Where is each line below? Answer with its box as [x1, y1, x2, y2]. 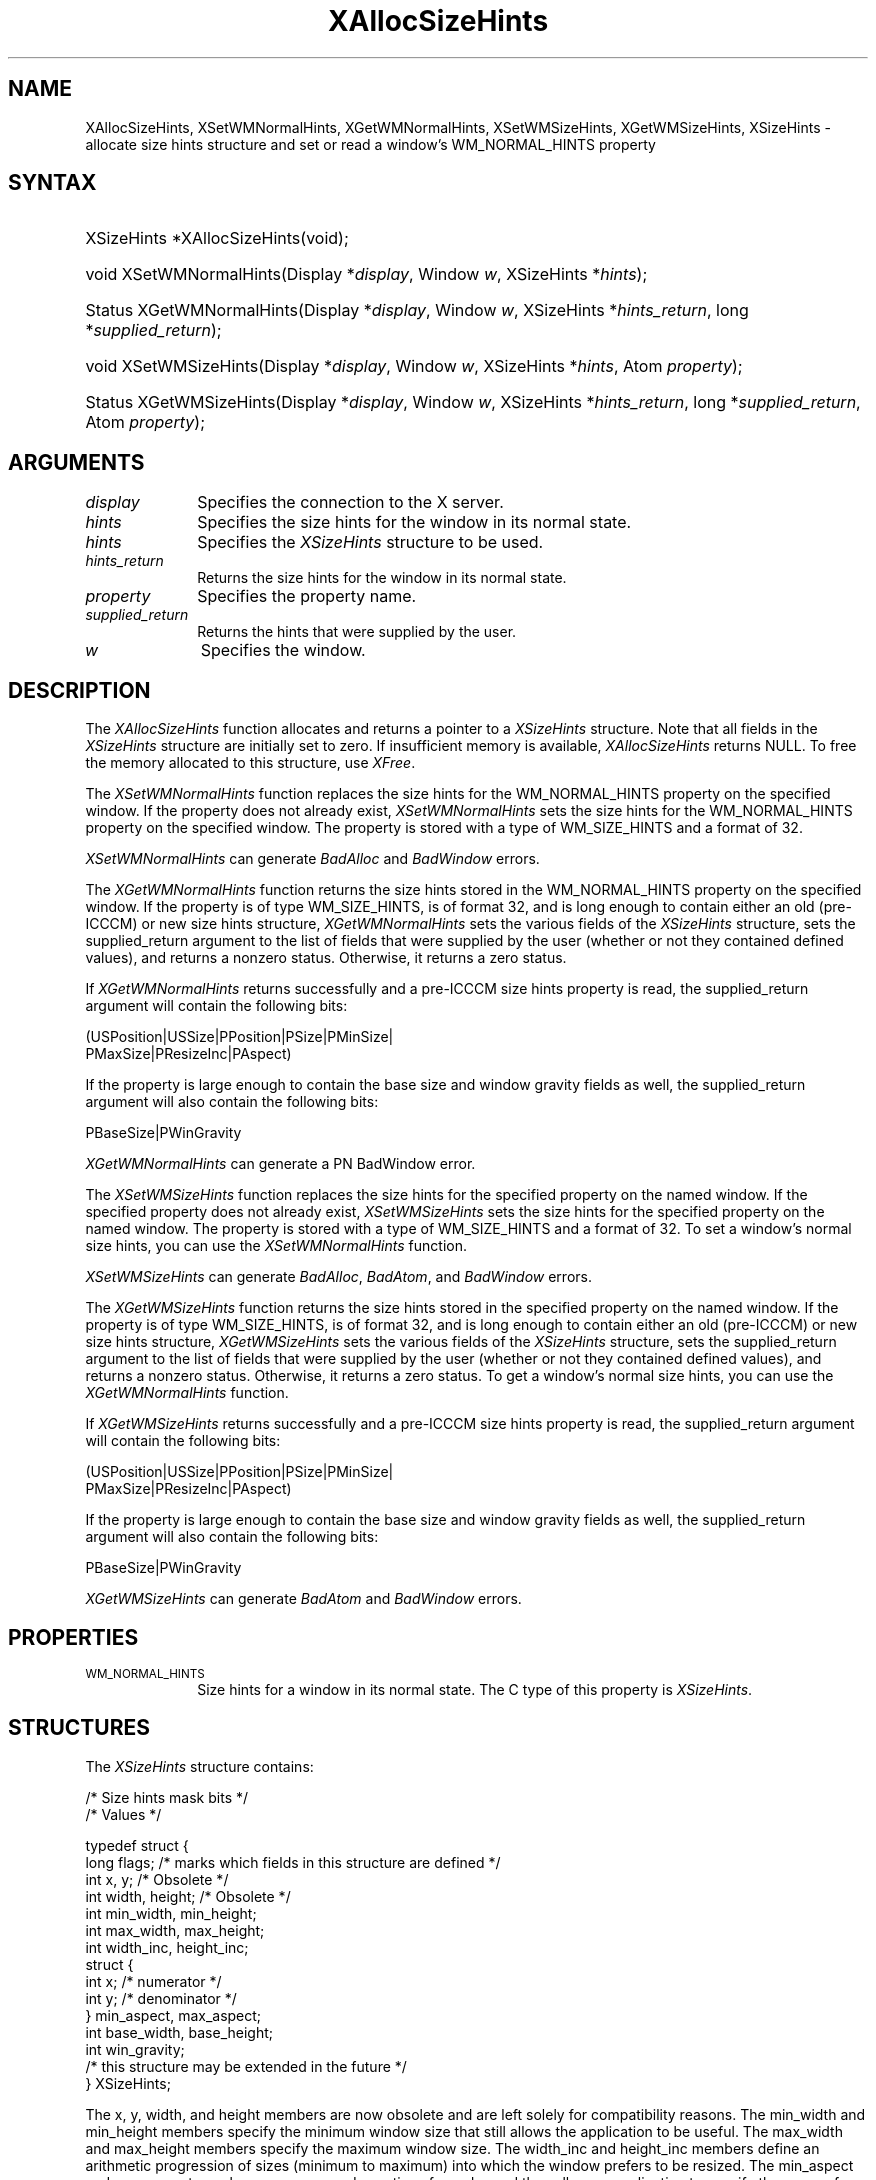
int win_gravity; [85, 2040, 185, 2058]
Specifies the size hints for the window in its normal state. [197, 512, 632, 533]
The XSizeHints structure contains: [85, 1757, 314, 1775]
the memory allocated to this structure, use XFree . [85, 754, 416, 772]
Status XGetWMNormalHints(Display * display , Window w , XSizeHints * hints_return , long [85, 300, 749, 321]
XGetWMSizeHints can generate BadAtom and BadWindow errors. [85, 1590, 522, 1608]
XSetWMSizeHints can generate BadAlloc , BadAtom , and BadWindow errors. [85, 1268, 592, 1286]
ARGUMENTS [8, 449, 145, 475]
